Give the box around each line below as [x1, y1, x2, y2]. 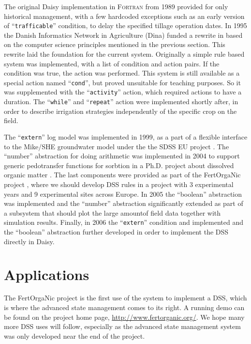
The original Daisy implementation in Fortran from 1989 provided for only [4, 1, 228, 11]
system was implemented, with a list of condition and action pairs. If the [4, 58, 220, 68]
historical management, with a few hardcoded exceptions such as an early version [4, 11, 245, 21]
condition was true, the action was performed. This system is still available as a [4, 68, 240, 78]
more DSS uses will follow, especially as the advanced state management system [4, 321, 241, 331]
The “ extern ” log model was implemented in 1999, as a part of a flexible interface [4, 131, 248, 141]
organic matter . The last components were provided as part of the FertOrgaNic [4, 170, 241, 180]
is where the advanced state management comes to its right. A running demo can [4, 302, 245, 312]
